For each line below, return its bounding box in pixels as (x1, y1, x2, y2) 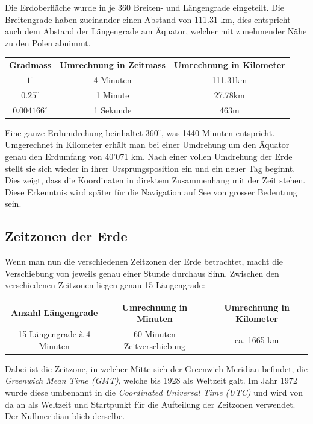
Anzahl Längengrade (10, 306, 98, 319)
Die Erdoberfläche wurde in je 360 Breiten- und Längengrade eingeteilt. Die (5, 1, 284, 13)
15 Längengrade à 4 (18, 327, 91, 340)
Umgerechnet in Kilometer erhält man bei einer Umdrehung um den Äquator (5, 138, 290, 151)
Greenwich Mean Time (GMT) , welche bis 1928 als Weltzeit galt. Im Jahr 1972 (5, 374, 297, 387)
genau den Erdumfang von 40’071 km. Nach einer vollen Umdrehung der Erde (5, 150, 293, 162)
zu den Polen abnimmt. (5, 36, 91, 49)
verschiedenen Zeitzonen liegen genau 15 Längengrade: (5, 279, 205, 291)
